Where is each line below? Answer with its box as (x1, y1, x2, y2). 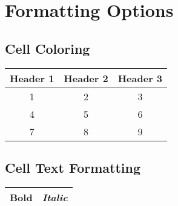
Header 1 (10, 71, 54, 85)
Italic (42, 190, 68, 204)
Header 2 (64, 71, 108, 85)
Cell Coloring (5, 39, 90, 57)
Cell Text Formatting (5, 158, 141, 176)
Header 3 (117, 71, 163, 85)
